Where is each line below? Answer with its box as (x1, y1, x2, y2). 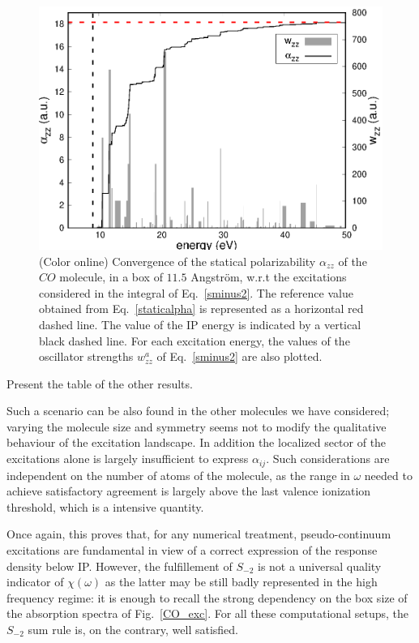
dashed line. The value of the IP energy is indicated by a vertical (39, 315, 361, 332)
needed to (364, 466, 413, 483)
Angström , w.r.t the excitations (190, 268, 347, 285)
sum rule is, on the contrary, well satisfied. (28, 620, 238, 637)
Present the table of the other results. (6, 375, 193, 392)
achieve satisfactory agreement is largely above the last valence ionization (6, 482, 371, 499)
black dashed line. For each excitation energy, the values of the (39, 332, 350, 349)
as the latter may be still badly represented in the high (105, 573, 378, 590)
